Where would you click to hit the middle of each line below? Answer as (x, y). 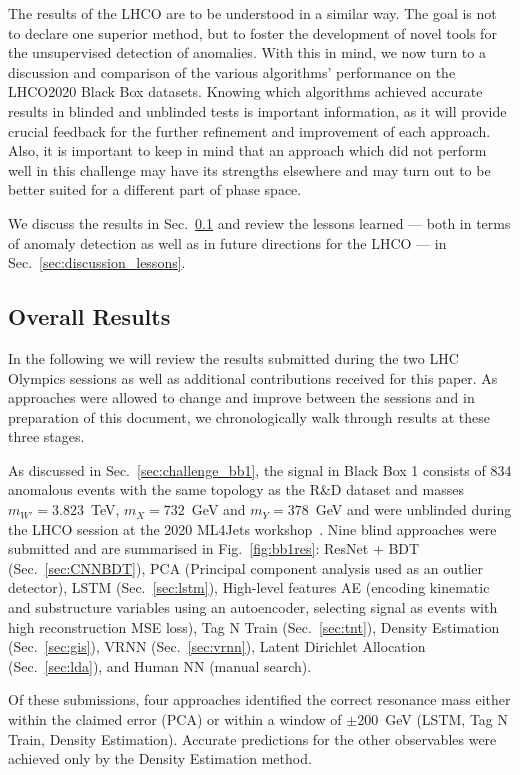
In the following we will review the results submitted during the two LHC (233, 357)
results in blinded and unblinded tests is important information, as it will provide (257, 110)
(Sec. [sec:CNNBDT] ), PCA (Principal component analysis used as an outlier (245, 567)
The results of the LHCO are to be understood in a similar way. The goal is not (252, 13)
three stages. (46, 436)
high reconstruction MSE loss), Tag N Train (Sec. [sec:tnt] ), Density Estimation (254, 626)
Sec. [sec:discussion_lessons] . (97, 262)
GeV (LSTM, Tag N (447, 719)
